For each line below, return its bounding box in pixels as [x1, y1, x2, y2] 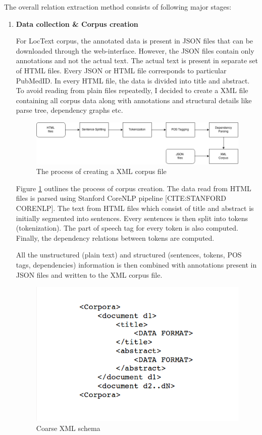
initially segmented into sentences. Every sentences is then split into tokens [16, 212, 248, 223]
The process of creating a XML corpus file [36, 166, 167, 177]
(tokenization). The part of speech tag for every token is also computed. [16, 223, 238, 233]
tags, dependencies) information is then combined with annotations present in [16, 259, 257, 270]
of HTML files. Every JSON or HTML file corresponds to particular [16, 65, 227, 75]
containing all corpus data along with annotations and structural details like [16, 95, 252, 105]
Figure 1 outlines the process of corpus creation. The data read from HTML [16, 183, 251, 193]
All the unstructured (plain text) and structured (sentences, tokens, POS [16, 249, 242, 260]
